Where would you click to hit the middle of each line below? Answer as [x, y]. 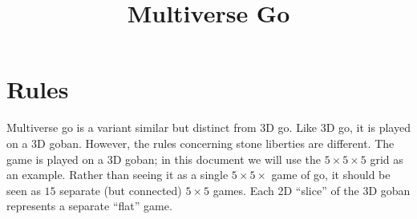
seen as [24, 190]
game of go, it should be [331, 175]
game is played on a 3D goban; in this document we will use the [164, 159]
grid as [387, 159]
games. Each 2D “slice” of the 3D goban [312, 190]
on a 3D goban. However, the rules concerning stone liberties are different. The [200, 143]
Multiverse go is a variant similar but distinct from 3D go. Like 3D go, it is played [208, 127]
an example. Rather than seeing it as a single [117, 175]
